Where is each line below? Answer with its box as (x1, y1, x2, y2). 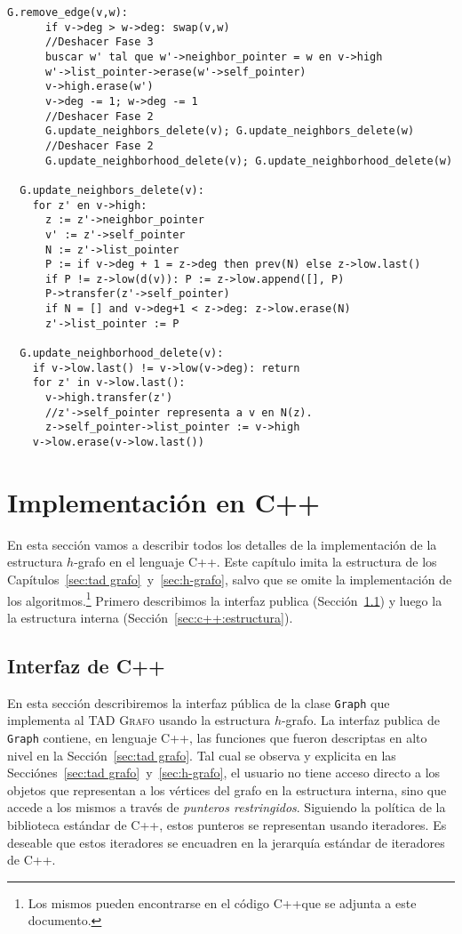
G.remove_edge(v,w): (7, 6, 129, 19)
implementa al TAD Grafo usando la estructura (7, 711, 271, 729)
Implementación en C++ (7, 483, 321, 519)
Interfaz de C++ (7, 651, 165, 679)
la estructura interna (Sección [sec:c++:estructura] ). (7, 608, 293, 626)
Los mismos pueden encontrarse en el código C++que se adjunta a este (28, 893, 417, 912)
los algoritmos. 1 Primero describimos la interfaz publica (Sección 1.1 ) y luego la (7, 588, 442, 609)
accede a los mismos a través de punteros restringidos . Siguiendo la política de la (7, 798, 446, 817)
